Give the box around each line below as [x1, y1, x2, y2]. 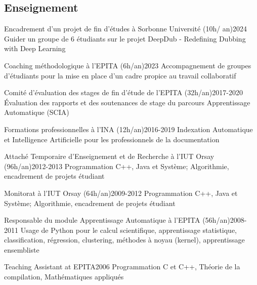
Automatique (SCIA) [4, 107, 69, 117]
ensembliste [4, 244, 39, 255]
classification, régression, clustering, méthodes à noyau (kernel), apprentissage [4, 234, 245, 245]
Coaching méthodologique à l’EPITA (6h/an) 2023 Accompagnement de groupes [4, 60, 251, 70]
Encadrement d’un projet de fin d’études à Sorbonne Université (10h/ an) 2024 [4, 23, 247, 34]
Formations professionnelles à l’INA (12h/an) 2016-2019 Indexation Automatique [4, 124, 253, 134]
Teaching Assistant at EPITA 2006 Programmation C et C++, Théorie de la [4, 261, 240, 272]
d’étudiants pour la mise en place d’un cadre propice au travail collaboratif [4, 70, 236, 80]
